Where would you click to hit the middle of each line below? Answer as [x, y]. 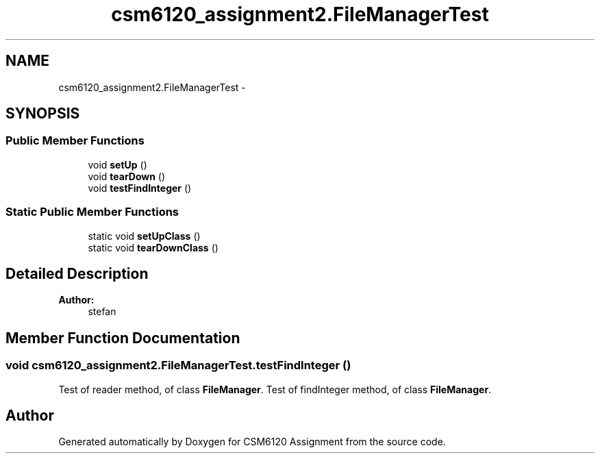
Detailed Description [77, 273]
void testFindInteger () [140, 188]
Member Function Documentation [123, 338]
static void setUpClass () [144, 236]
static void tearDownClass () [153, 247]
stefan [102, 312]
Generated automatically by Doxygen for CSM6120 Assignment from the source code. [252, 442]
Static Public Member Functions [92, 212]
